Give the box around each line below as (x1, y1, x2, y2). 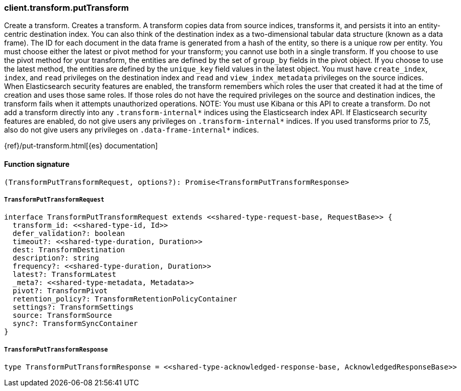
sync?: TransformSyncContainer (12, 319, 138, 328)
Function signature (4, 159, 70, 168)
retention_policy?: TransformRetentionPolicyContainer (12, 295, 237, 303)
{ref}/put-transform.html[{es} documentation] (4, 141, 158, 150)
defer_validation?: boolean (12, 229, 125, 238)
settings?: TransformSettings (12, 303, 134, 312)
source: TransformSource (12, 311, 112, 320)
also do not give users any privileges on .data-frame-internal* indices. (4, 125, 259, 135)
